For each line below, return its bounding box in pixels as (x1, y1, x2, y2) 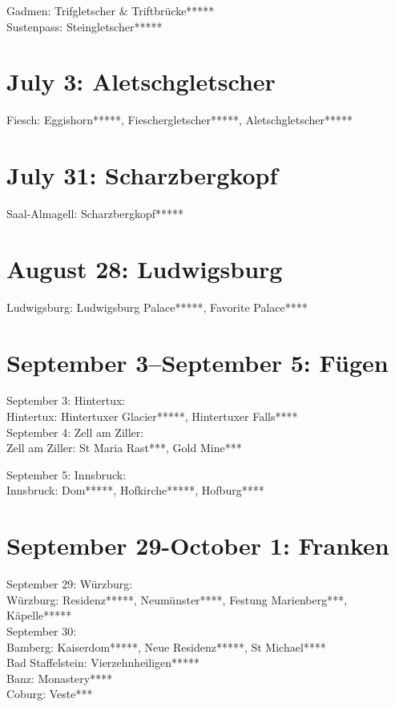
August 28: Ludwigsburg (6, 252, 283, 285)
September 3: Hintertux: (6, 392, 126, 409)
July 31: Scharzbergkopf (6, 159, 278, 192)
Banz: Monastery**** (6, 669, 113, 686)
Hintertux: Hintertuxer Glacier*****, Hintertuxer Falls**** (6, 408, 298, 425)
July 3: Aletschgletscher (6, 65, 276, 98)
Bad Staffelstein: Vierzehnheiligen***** (6, 654, 200, 671)
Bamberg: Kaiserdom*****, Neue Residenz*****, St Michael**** (6, 638, 326, 655)
